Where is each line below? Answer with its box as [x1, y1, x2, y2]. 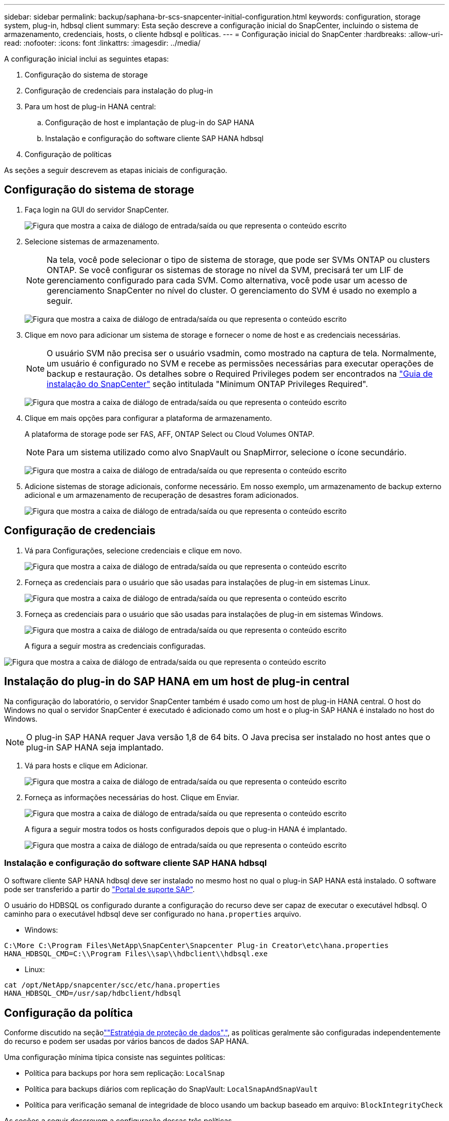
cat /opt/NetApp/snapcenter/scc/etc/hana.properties [4, 981, 220, 990]
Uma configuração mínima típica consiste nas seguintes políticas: [4, 1053, 226, 1062]
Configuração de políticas [25, 150, 112, 159]
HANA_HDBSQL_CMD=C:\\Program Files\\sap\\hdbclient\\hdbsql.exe [4, 950, 268, 958]
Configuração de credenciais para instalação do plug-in [25, 86, 213, 95]
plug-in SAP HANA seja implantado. [26, 742, 164, 752]
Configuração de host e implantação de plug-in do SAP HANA [45, 118, 254, 127]
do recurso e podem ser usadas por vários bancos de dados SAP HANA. [4, 1037, 249, 1046]
